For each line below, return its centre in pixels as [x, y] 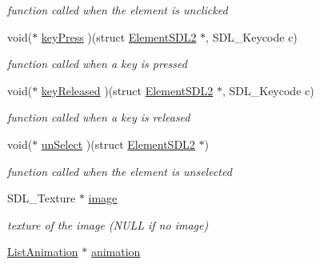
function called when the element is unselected [120, 171]
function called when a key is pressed [97, 64]
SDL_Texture [42, 198]
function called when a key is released [99, 117]
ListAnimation [43, 252]
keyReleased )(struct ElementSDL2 [127, 90]
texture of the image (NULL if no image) [108, 224]
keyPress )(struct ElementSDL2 [119, 36]
